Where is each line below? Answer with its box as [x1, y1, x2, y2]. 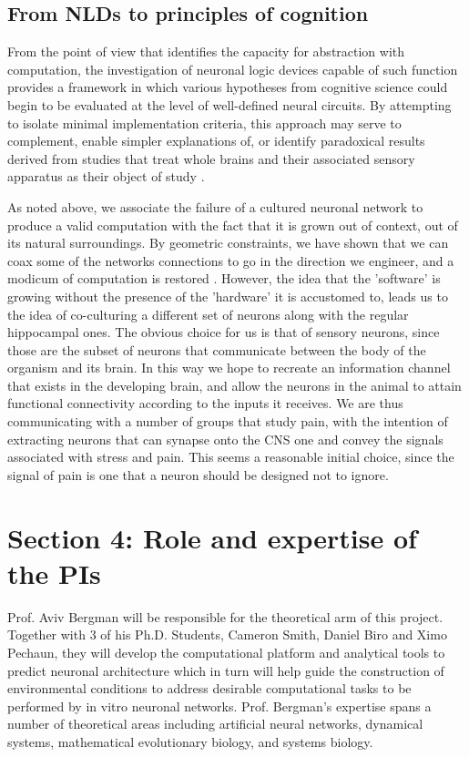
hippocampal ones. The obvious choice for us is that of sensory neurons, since [7, 322, 440, 342]
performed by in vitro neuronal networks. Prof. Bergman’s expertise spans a [7, 696, 432, 715]
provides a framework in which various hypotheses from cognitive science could [7, 77, 448, 97]
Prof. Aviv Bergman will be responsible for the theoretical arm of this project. [7, 607, 444, 626]
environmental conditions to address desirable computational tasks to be [7, 679, 412, 698]
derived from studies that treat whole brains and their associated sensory [7, 148, 415, 168]
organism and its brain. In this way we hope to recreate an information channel [7, 358, 451, 377]
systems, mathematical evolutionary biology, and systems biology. [7, 731, 373, 751]
